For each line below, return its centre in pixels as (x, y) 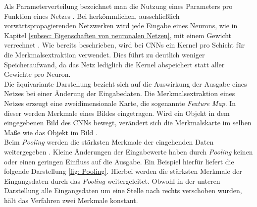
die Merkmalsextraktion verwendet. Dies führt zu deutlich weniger (104, 54)
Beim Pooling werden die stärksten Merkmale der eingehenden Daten (109, 142)
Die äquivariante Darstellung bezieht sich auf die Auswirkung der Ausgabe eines (126, 83)
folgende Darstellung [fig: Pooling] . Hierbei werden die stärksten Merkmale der (123, 171)
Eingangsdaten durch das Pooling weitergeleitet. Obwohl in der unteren (112, 181)
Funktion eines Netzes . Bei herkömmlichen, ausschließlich (92, 16)
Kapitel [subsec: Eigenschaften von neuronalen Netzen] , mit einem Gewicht (118, 35)
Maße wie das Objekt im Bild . (51, 132)
